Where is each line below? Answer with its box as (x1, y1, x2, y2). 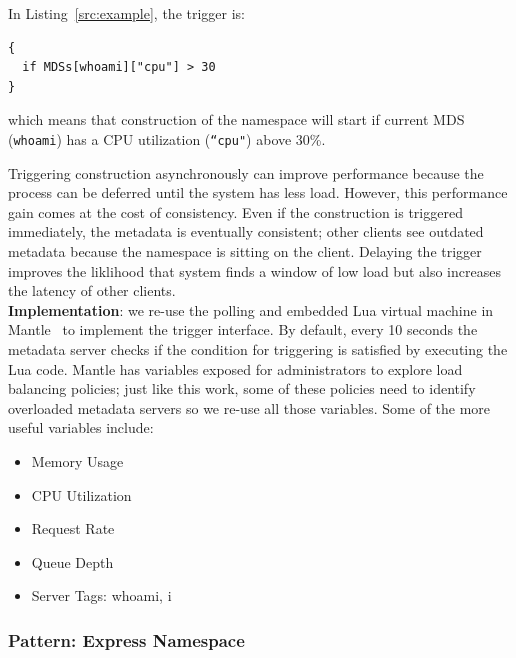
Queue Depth (31, 551, 114, 572)
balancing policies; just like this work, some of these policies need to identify (8, 378, 476, 399)
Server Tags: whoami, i (31, 585, 172, 606)
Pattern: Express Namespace (8, 627, 245, 652)
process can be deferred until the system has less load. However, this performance (8, 182, 508, 203)
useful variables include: (8, 417, 154, 438)
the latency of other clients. (8, 280, 176, 301)
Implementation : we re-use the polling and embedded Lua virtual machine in (8, 299, 494, 320)
